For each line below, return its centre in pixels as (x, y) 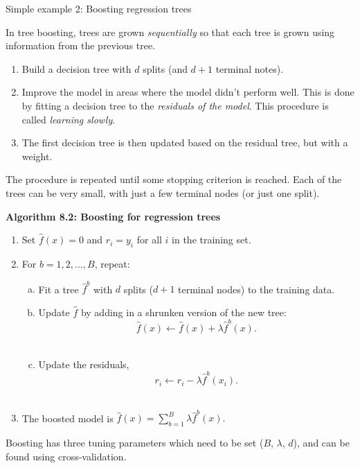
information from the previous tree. (81, 45)
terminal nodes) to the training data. (256, 289)
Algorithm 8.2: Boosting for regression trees (113, 216)
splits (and (165, 68)
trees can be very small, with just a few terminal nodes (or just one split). (163, 192)
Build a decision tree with (76, 68)
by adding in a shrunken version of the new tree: (183, 312)
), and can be (321, 443)
